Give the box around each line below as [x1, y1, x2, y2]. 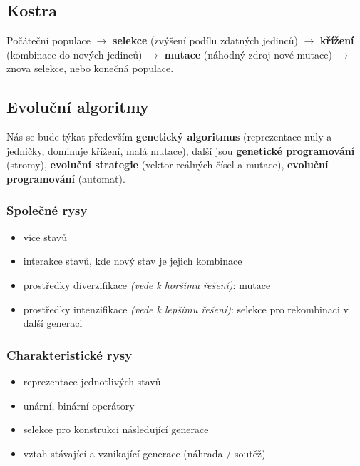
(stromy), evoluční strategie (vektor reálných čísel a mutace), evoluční [6, 157, 329, 172]
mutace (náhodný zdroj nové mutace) [164, 46, 332, 61]
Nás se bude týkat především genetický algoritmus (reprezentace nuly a [6, 129, 332, 144]
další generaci [23, 315, 83, 330]
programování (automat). [6, 171, 125, 186]
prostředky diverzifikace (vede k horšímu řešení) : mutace [23, 277, 271, 292]
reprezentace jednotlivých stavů [23, 373, 161, 388]
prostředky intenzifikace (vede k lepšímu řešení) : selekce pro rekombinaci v [23, 301, 349, 316]
